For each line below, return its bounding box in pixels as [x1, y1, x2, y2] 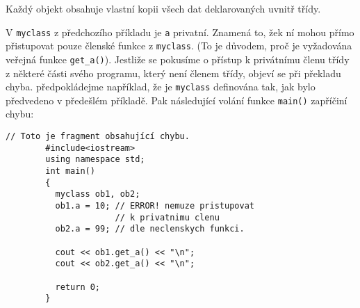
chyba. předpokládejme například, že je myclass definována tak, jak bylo [6, 79, 316, 94]
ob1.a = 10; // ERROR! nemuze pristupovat [55, 201, 254, 211]
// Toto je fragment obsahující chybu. [6, 131, 190, 142]
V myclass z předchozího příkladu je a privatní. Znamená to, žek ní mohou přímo [6, 24, 354, 39]
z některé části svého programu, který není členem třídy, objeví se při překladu [6, 65, 341, 80]
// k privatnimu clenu [115, 212, 220, 222]
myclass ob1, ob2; [55, 189, 140, 200]
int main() [45, 166, 95, 177]
